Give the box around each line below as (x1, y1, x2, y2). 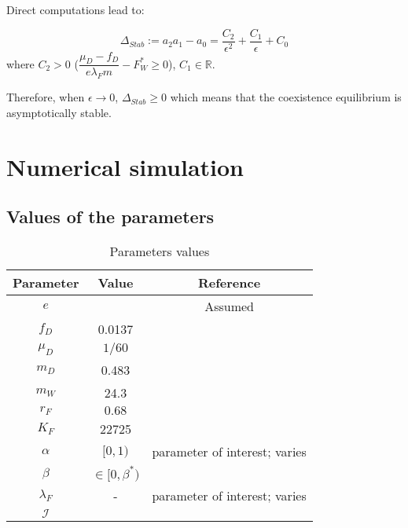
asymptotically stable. (6, 104, 112, 120)
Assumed (204, 297, 254, 316)
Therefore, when (6, 89, 85, 105)
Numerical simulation (6, 150, 244, 182)
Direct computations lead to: (6, 2, 145, 17)
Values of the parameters (6, 204, 215, 229)
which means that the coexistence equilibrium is (170, 89, 402, 105)
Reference (198, 273, 261, 292)
